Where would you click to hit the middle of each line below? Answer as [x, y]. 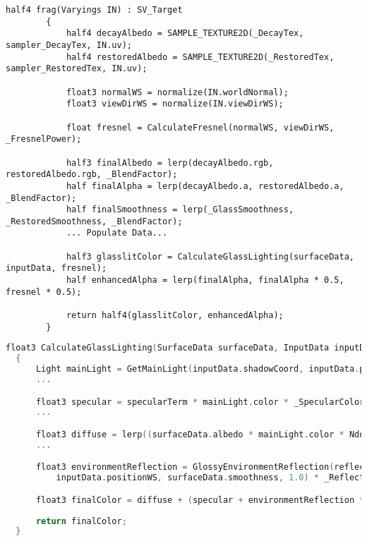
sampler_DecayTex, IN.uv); [69, 45]
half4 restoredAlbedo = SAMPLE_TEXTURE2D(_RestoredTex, [200, 57]
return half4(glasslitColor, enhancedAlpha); [175, 316]
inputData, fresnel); [56, 268]
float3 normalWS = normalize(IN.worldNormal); [177, 92]
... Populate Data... [117, 233]
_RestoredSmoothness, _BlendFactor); [94, 221]
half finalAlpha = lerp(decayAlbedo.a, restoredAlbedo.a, [205, 186]
